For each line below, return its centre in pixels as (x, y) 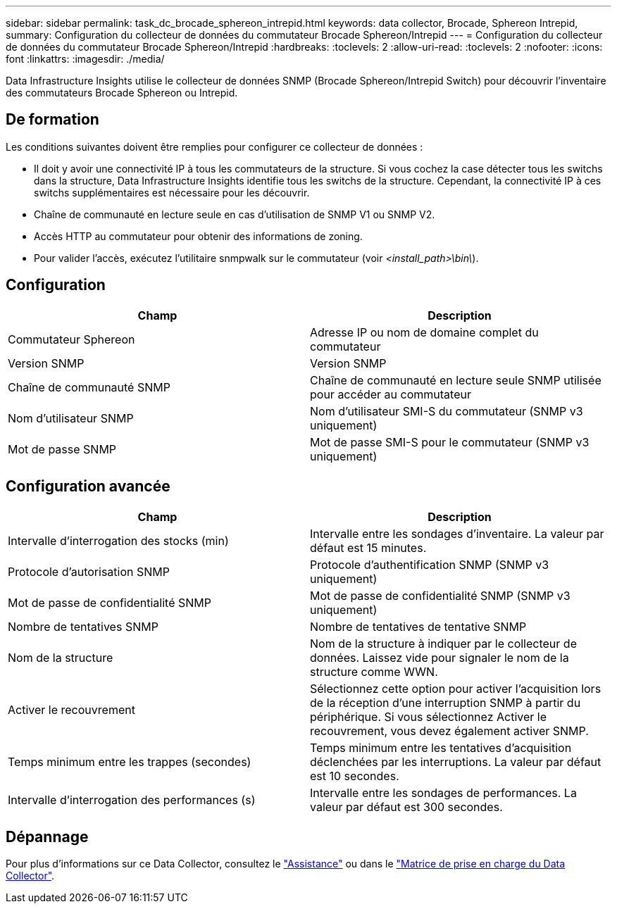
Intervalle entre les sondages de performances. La (443, 792)
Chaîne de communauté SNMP (89, 387)
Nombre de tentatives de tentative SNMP (418, 626)
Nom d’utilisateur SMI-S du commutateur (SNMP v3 (447, 411)
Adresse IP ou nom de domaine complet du (424, 332)
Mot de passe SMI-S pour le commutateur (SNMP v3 (450, 442)
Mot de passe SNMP (62, 449)
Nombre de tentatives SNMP (83, 626)
